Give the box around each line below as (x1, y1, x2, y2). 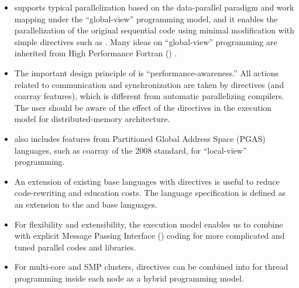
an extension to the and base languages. (14, 198, 157, 210)
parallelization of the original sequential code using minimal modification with (14, 24, 295, 36)
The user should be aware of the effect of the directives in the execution (14, 101, 272, 113)
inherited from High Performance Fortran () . (14, 47, 177, 59)
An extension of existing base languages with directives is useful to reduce (14, 175, 280, 187)
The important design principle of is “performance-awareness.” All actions (14, 66, 279, 79)
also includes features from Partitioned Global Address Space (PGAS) (14, 132, 266, 144)
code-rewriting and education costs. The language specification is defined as (14, 187, 286, 199)
